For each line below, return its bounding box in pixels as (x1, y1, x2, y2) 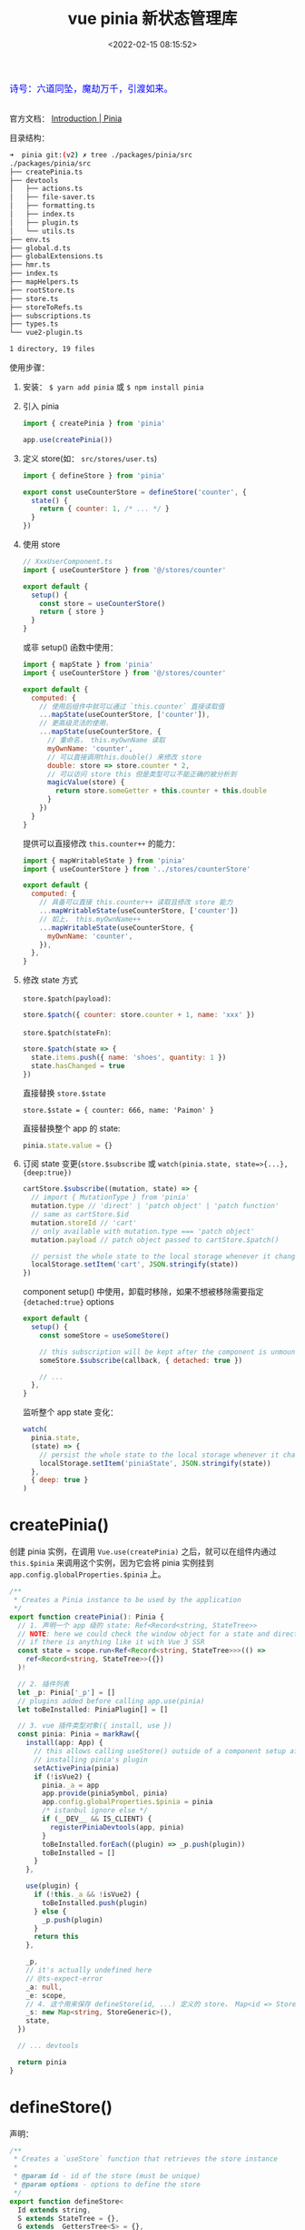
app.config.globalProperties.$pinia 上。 (9, 1569, 166, 1579)
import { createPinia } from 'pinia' (22, 419, 166, 429)
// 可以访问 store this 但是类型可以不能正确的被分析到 (46, 770, 238, 779)
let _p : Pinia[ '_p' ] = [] (17, 1688, 116, 1697)
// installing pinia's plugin (33, 1755, 148, 1764)
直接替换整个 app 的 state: (22, 1123, 121, 1134)
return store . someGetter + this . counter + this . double (55, 786, 268, 796)
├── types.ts (9, 319, 59, 328)
